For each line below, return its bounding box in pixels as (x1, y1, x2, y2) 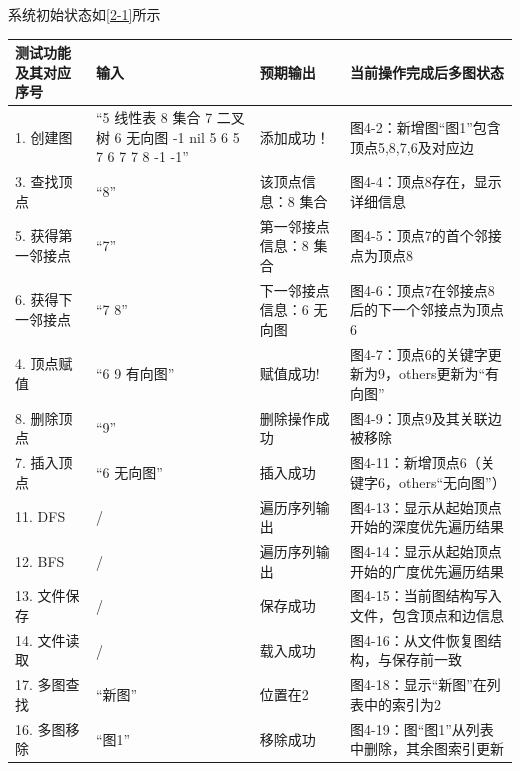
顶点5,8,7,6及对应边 (349, 136, 474, 157)
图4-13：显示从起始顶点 (349, 496, 502, 517)
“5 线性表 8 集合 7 (95, 107, 213, 128)
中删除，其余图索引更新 (349, 738, 504, 759)
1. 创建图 (15, 126, 73, 147)
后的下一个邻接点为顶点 (349, 299, 504, 320)
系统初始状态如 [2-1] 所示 (8, 4, 161, 24)
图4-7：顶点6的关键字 (349, 343, 488, 364)
